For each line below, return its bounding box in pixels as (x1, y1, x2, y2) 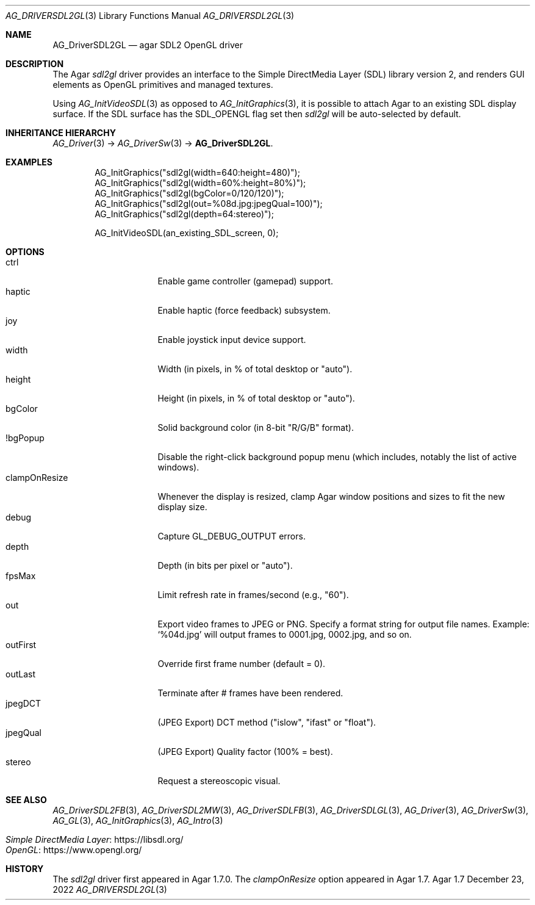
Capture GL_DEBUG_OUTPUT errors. (157, 531, 306, 541)
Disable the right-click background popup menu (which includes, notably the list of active (157, 452, 517, 462)
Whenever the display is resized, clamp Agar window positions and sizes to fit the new (157, 491, 505, 502)
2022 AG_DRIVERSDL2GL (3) (52, 884, 167, 895)
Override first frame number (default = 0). (157, 658, 326, 669)
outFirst (5, 640, 37, 650)
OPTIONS (5, 247, 45, 257)
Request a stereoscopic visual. (157, 776, 281, 786)
